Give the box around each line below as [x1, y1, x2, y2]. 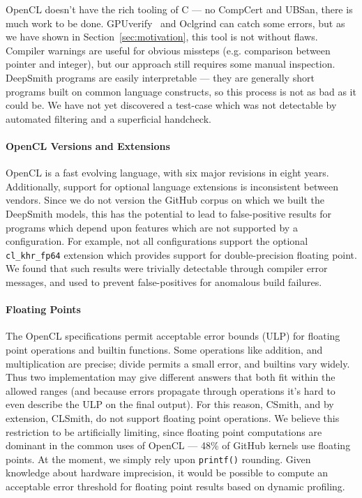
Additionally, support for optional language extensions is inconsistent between [6, 179, 338, 193]
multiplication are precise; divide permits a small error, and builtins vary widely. [6, 356, 350, 370]
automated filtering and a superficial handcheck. [6, 111, 211, 126]
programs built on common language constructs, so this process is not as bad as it [6, 84, 356, 98]
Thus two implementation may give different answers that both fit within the [6, 370, 335, 384]
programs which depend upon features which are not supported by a [6, 220, 298, 234]
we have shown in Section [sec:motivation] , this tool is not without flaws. [6, 29, 318, 44]
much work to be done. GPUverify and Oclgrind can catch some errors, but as [6, 15, 345, 30]
